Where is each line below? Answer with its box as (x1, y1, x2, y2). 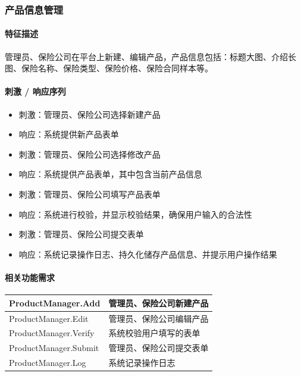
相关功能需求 (5, 271, 55, 283)
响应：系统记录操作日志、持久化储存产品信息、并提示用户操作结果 (18, 247, 277, 260)
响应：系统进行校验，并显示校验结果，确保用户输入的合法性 (18, 208, 252, 220)
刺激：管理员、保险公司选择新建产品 (18, 108, 161, 120)
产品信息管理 (5, 2, 64, 17)
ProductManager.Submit (9, 341, 99, 354)
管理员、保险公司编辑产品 (108, 312, 209, 324)
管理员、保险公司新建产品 (108, 296, 209, 309)
